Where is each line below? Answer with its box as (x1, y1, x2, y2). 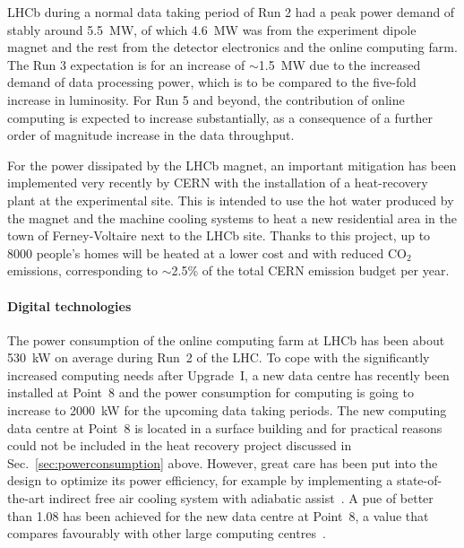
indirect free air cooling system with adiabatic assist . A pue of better (48, 489, 434, 508)
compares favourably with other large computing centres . (7, 524, 326, 543)
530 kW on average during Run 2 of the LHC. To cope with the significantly (7, 348, 430, 367)
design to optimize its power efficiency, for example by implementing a (7, 471, 393, 490)
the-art (7, 489, 46, 508)
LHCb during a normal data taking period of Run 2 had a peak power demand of (7, 3, 455, 21)
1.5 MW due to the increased (258, 55, 421, 74)
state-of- (396, 471, 443, 490)
